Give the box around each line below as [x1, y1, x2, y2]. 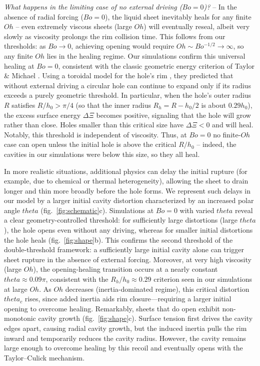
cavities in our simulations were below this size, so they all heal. [4, 148, 200, 159]
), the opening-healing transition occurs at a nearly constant [33, 264, 218, 274]
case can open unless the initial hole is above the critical [4, 139, 176, 149]
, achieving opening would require [71, 41, 174, 51]
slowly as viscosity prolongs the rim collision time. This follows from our [4, 31, 225, 41]
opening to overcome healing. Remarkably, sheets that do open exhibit [4, 303, 220, 313]
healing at [4, 60, 34, 71]
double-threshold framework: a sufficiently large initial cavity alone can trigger [4, 244, 244, 255]
